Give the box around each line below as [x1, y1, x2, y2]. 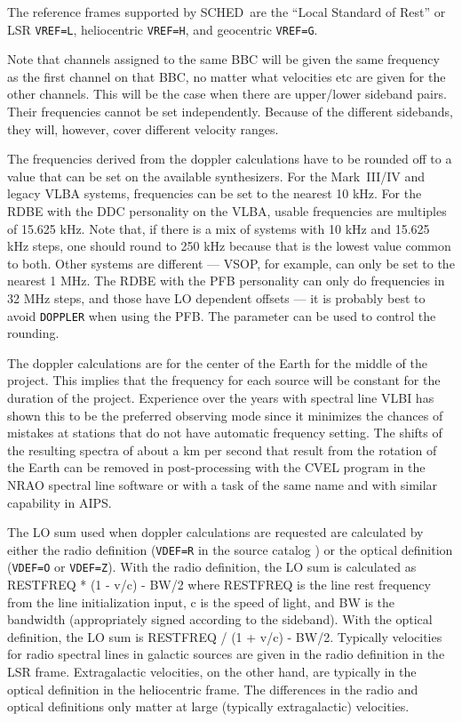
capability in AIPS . [7, 493, 112, 511]
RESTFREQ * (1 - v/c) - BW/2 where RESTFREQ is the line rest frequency [7, 575, 431, 594]
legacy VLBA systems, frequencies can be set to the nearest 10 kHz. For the [7, 184, 422, 203]
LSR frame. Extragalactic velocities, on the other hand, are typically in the [7, 662, 417, 681]
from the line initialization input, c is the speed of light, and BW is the [7, 592, 395, 611]
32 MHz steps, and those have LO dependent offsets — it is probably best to [7, 288, 426, 307]
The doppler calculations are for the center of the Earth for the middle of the [7, 353, 428, 372]
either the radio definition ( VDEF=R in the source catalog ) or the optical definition [7, 540, 453, 558]
